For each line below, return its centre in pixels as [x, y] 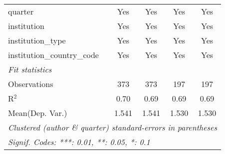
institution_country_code [53, 55]
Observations [31, 84]
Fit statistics [30, 69]
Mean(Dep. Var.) [38, 113]
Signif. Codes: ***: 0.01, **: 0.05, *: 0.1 [79, 142]
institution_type [37, 40]
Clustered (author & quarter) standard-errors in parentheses [112, 127]
